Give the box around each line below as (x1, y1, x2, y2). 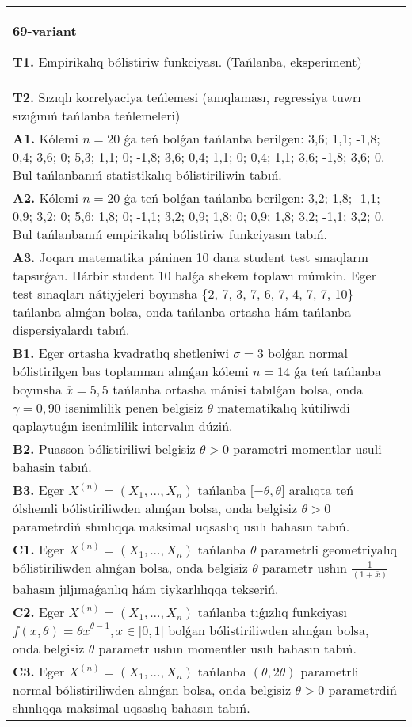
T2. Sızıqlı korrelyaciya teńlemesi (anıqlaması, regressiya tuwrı (13, 88, 361, 106)
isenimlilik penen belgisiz (65, 398, 204, 417)
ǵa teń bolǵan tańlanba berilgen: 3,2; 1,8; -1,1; (124, 188, 380, 207)
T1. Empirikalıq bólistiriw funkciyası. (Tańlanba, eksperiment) (13, 52, 362, 70)
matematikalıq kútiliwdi (217, 398, 350, 417)
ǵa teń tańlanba (294, 362, 382, 380)
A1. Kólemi (13, 129, 78, 147)
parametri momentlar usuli (233, 440, 382, 458)
